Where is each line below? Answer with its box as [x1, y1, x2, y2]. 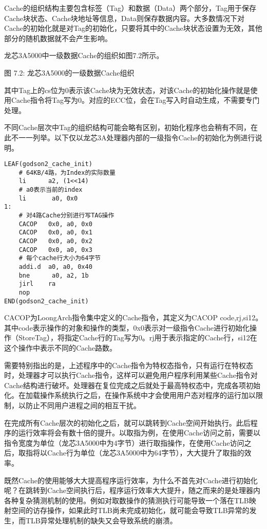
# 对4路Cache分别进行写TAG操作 [18, 212, 115, 220]
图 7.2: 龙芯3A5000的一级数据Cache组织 [4, 67, 135, 78]
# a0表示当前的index [18, 186, 83, 194]
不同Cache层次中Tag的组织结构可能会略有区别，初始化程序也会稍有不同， [4, 122, 251, 133]
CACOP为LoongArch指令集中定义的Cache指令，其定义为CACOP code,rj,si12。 [4, 312, 263, 323]
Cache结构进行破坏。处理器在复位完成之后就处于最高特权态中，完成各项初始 [4, 379, 260, 390]
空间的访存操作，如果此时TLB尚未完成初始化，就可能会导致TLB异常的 [11, 505, 250, 516]
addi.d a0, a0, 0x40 [18, 263, 92, 270]
